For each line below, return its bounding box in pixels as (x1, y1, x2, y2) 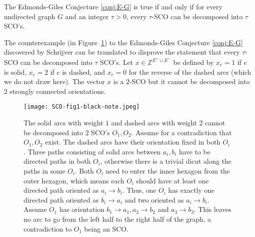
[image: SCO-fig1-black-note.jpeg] (24, 103, 140, 111)
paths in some (24, 166, 65, 176)
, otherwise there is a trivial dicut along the (100, 156, 231, 166)
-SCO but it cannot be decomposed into (129, 76, 250, 87)
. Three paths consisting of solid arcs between (24, 146, 161, 156)
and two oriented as (124, 194, 184, 205)
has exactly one (168, 185, 215, 195)
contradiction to (24, 223, 72, 234)
